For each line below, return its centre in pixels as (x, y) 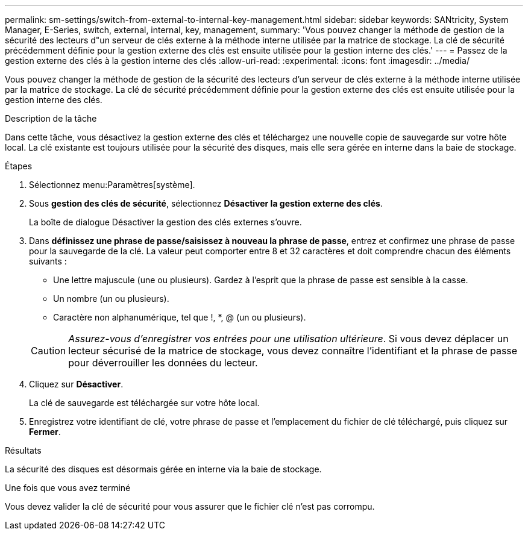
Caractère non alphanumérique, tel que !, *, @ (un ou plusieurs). (180, 317)
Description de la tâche (51, 118)
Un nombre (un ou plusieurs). (111, 299)
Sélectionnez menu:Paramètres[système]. (112, 185)
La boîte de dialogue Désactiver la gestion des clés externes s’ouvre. (165, 222)
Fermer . (45, 432)
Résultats (23, 450)
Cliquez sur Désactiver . (76, 384)
